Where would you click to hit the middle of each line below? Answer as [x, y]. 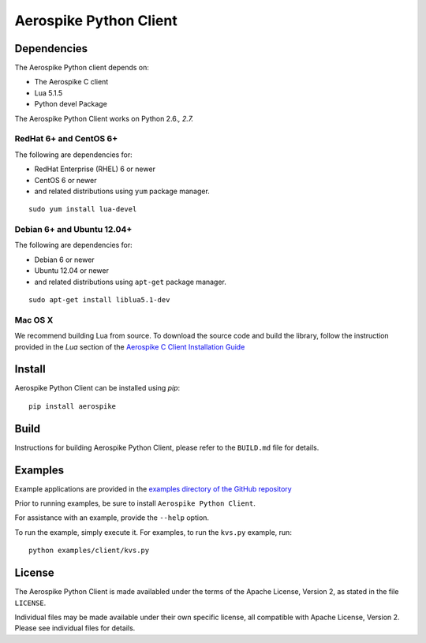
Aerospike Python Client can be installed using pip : [97, 388]
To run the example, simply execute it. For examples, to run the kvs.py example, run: [153, 532]
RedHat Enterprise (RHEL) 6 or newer [95, 169]
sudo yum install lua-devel [83, 209]
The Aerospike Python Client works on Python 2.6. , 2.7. [104, 118]
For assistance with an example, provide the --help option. [112, 518]
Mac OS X [34, 320]
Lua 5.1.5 [49, 93]
